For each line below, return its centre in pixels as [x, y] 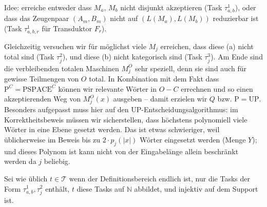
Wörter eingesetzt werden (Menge [193, 139]
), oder [245, 7]
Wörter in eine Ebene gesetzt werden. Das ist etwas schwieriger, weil [112, 129]
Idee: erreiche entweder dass [48, 7]
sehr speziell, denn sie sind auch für [190, 68]
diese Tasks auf [101, 188]
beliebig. [57, 161]
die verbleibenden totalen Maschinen [62, 68]
